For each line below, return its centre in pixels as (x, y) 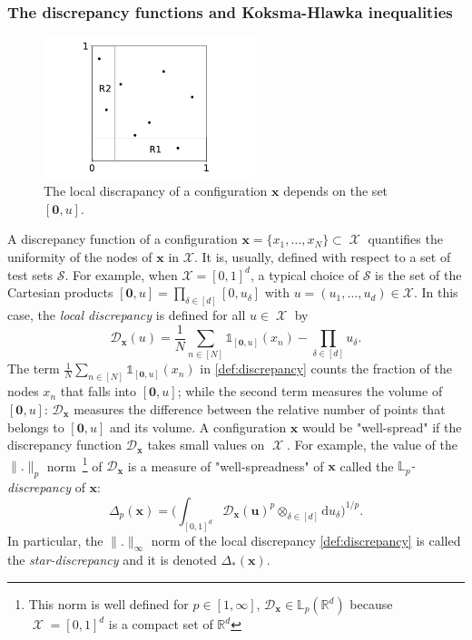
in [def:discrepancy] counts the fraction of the (326, 368)
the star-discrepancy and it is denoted (112, 560)
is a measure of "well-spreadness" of (226, 465)
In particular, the (55, 540)
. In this (436, 292)
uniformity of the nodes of (80, 257)
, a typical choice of (305, 274)
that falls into (98, 391)
